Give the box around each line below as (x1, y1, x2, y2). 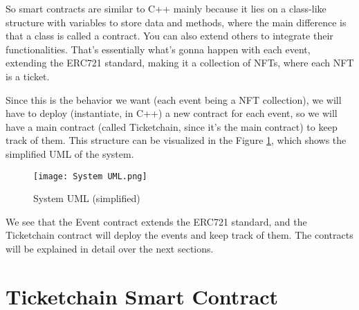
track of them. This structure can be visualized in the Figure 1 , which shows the (6, 133, 347, 147)
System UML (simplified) (33, 191, 140, 206)
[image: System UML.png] (33, 171, 147, 181)
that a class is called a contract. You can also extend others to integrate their (6, 28, 333, 43)
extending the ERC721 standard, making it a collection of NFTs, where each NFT (6, 55, 354, 70)
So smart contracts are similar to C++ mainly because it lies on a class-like (6, 1, 326, 15)
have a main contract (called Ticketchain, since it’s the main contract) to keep (6, 119, 338, 134)
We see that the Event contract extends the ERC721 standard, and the (6, 214, 307, 228)
